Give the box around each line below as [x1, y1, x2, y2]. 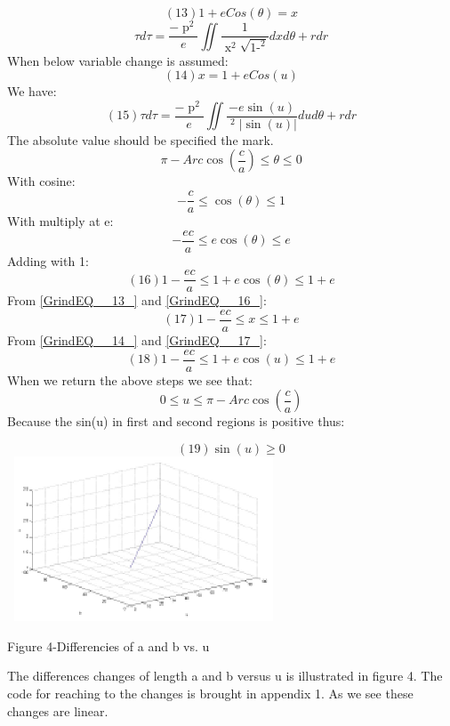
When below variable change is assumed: [7, 51, 229, 69]
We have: [7, 82, 57, 101]
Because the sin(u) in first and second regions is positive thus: [7, 412, 345, 431]
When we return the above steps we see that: [7, 370, 253, 389]
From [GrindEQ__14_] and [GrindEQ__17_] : [7, 331, 267, 350]
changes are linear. [7, 701, 108, 720]
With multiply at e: [7, 212, 114, 230]
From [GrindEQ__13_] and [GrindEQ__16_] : [7, 291, 267, 310]
